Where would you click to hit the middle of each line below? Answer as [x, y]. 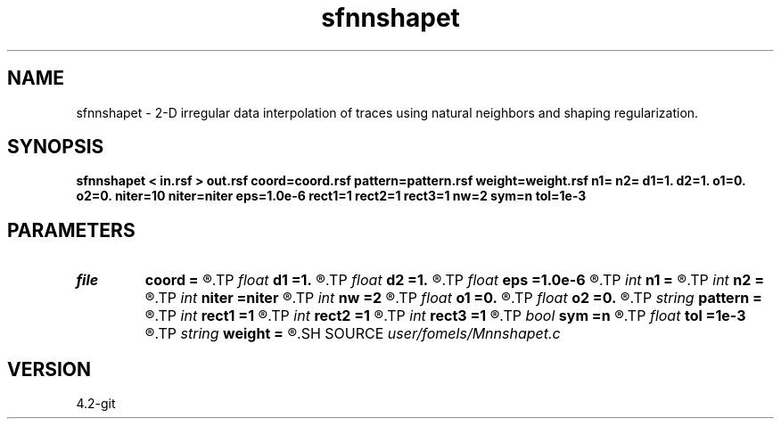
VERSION [49, 369]
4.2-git [96, 404]
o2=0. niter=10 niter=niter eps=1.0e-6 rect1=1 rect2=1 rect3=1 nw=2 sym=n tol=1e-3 [331, 196]
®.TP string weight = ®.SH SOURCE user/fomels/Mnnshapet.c [353, 334]
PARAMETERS [71, 230]
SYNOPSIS [56, 147]
